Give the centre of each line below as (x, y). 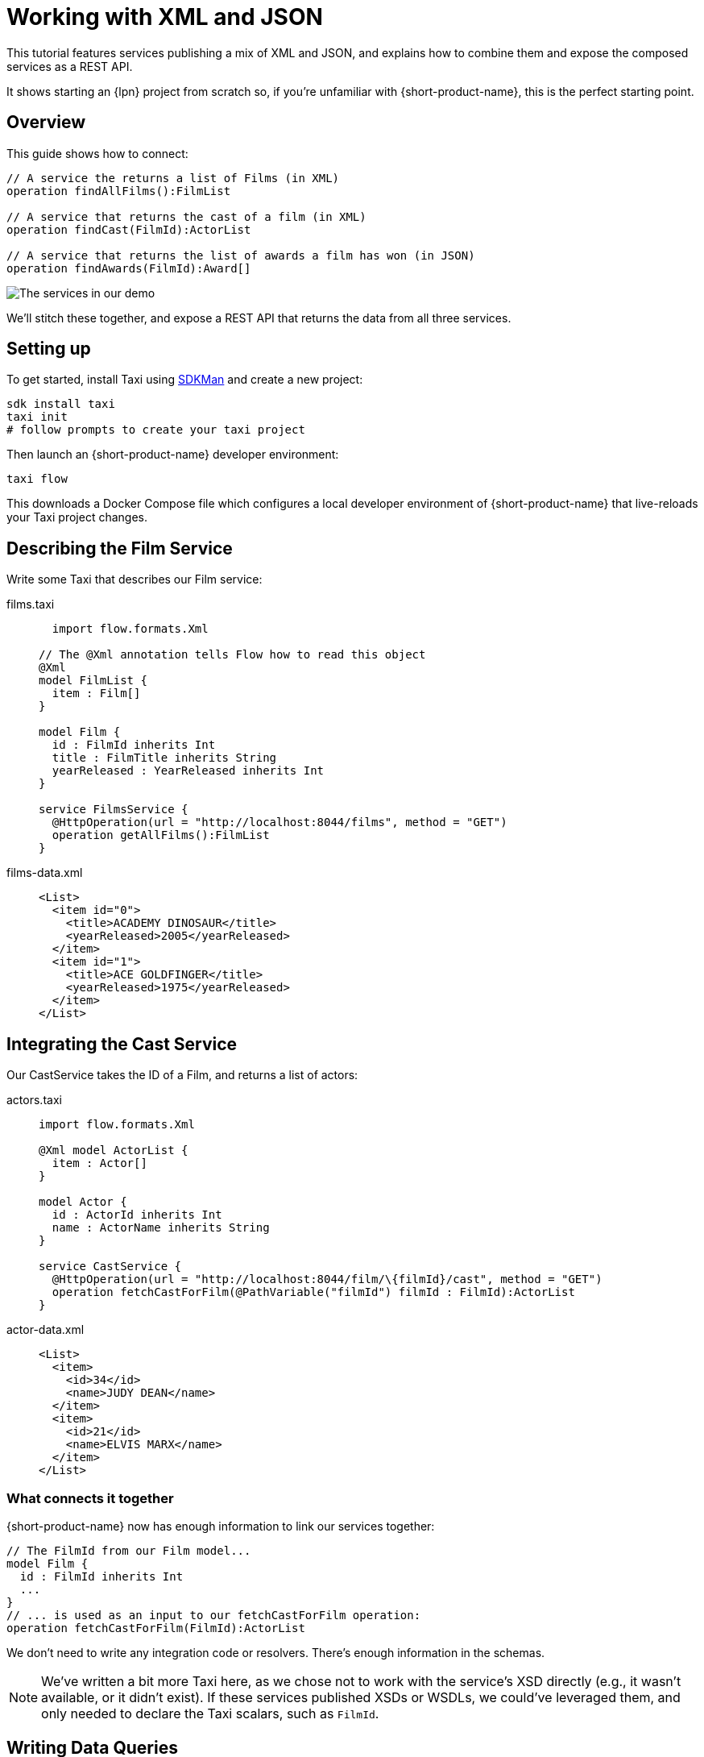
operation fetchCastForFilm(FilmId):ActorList (156, 1628)
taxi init (37, 417)
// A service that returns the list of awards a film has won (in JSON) (241, 255)
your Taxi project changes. (77, 517)
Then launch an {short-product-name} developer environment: (173, 455)
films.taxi (31, 604)
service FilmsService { (114, 810)
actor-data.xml (46, 1330)
